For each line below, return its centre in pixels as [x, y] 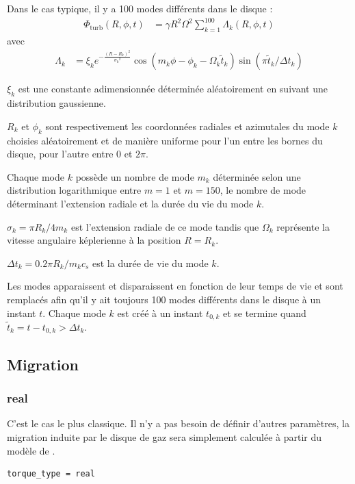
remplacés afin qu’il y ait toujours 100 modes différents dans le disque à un [164, 299]
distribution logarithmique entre [74, 190]
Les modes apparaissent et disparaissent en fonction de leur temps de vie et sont [175, 286]
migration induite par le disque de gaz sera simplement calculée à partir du [165, 437]
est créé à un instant [160, 313]
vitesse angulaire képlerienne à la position [94, 240]
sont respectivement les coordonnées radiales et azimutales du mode [187, 126]
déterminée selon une [257, 176]
